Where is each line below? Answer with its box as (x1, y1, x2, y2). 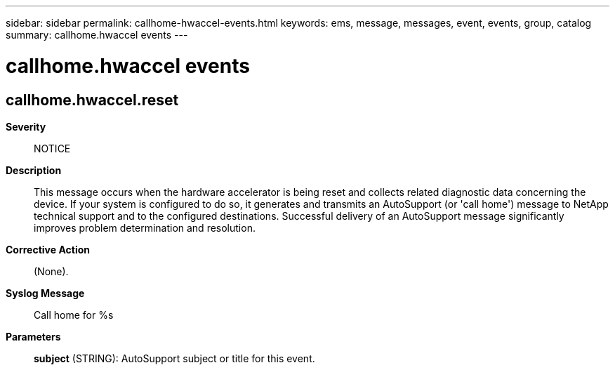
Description (6, 164, 62, 176)
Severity (6, 120, 46, 133)
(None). (34, 265, 69, 277)
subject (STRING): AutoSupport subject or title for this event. (34, 352, 315, 364)
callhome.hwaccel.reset (6, 91, 179, 109)
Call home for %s (34, 308, 114, 321)
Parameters (6, 330, 61, 343)
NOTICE (34, 142, 71, 154)
